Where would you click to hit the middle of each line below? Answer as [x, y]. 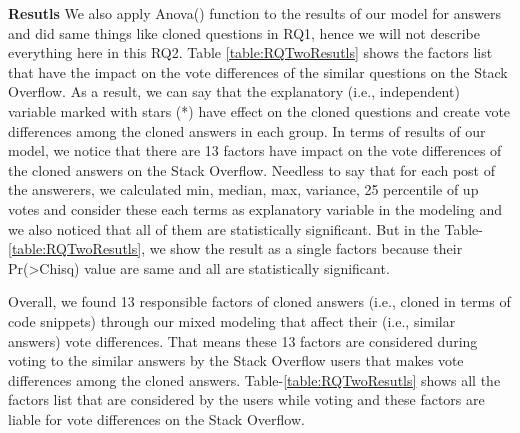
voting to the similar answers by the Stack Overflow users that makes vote [236, 360]
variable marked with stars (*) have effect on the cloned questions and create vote [259, 110]
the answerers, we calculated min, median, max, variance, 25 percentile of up [243, 189]
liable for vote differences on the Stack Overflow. [156, 418]
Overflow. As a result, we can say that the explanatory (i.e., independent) [234, 91]
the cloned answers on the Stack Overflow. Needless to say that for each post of [252, 169]
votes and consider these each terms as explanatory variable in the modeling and [255, 208]
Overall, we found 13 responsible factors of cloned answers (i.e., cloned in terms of [259, 301]
